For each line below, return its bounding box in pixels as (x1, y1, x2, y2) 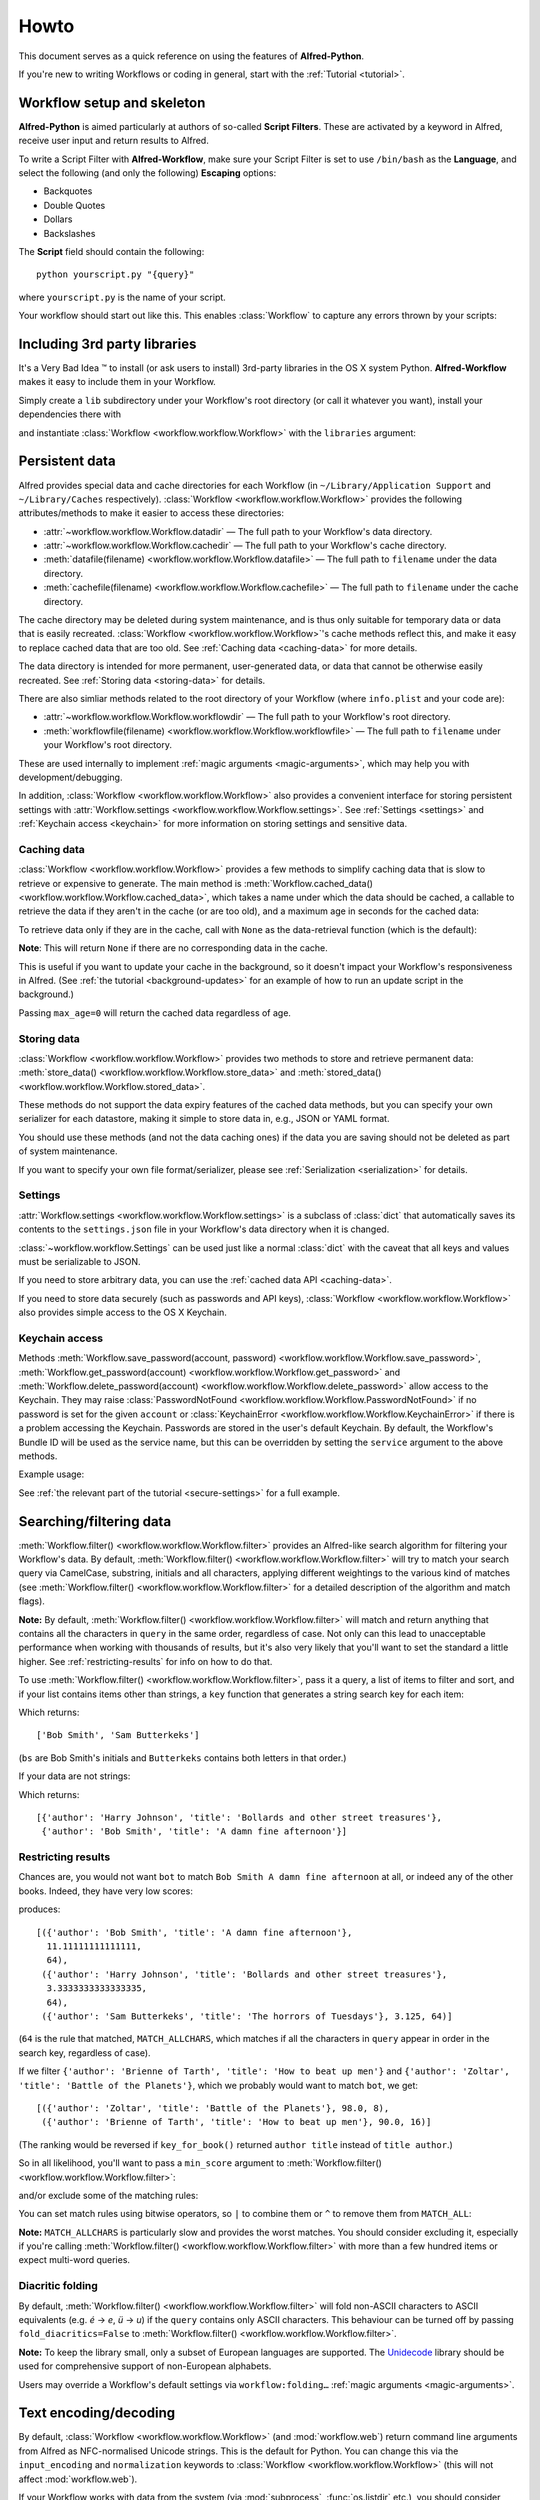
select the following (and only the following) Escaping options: (18, 167, 277, 179)
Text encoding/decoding (18, 2405, 176, 2422)
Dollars (43, 213, 73, 225)
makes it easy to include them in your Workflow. (18, 376, 217, 388)
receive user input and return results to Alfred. (18, 135, 209, 147)
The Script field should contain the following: (18, 245, 205, 257)
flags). (18, 1595, 45, 1607)
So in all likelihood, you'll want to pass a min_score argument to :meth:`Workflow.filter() (18, 2157, 382, 2169)
